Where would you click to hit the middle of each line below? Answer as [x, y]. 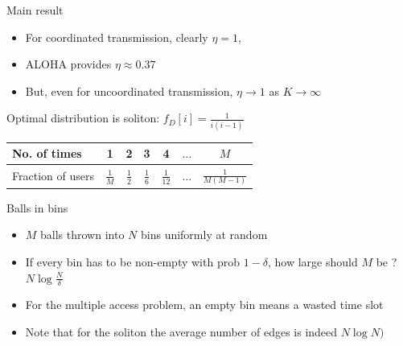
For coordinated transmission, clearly [117, 37]
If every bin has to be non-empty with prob [132, 262]
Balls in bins [37, 207]
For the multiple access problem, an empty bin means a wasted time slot [204, 305]
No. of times [47, 153]
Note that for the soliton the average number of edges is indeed [181, 332]
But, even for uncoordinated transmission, [129, 91]
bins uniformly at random [204, 235]
